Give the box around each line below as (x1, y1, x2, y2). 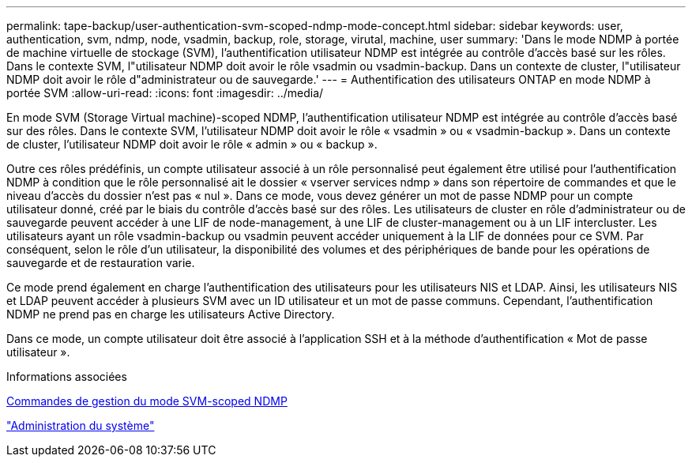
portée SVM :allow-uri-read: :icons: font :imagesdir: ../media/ (6, 86, 324, 100)
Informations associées (6, 370, 127, 383)
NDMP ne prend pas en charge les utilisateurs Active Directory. (6, 307, 335, 321)
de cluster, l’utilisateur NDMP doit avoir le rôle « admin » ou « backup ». (6, 137, 378, 151)
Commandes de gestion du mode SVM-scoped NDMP (6, 394, 288, 408)
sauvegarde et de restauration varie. (6, 256, 195, 269)
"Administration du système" (6, 419, 155, 432)
